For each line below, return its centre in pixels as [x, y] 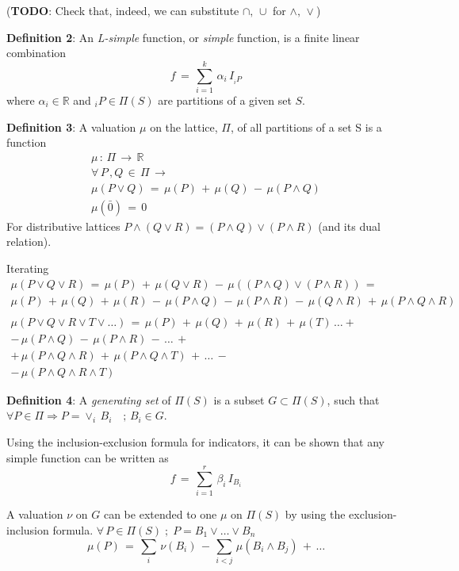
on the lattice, [184, 126]
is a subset [239, 399]
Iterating [28, 268]
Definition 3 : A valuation [71, 126]
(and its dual [349, 226]
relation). [29, 241]
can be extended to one [160, 514]
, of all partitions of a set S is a [306, 126]
